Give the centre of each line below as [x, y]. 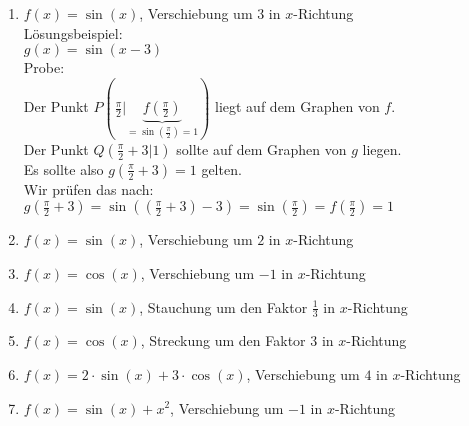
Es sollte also [63, 168]
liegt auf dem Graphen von [297, 106]
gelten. [221, 168]
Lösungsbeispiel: [73, 32]
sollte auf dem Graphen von [261, 148]
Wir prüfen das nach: [88, 188]
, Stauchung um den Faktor [223, 306]
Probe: [44, 67]
